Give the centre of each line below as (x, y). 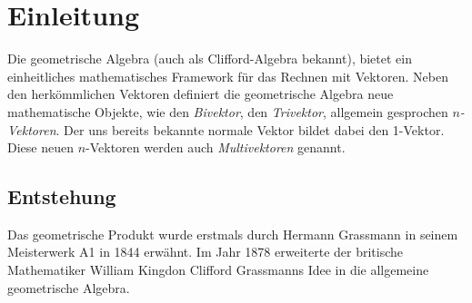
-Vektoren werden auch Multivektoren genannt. (216, 147)
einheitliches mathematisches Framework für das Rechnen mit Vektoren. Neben (228, 76)
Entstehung (62, 196)
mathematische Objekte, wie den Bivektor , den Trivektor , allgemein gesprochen (228, 111)
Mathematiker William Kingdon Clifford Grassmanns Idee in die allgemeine (218, 270)
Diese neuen (40, 147)
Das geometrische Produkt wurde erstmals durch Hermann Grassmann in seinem (233, 234)
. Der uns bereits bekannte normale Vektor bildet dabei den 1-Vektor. (250, 129)
